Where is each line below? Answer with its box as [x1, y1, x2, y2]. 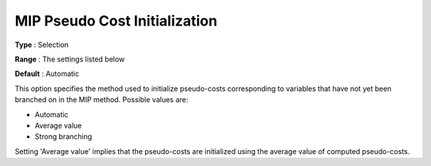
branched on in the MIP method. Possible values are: [14, 95, 188, 105]
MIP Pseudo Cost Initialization [14, 12, 218, 30]
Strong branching [34, 132, 93, 141]
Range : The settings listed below [14, 54, 125, 64]
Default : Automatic [14, 69, 80, 79]
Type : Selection [14, 40, 69, 49]
